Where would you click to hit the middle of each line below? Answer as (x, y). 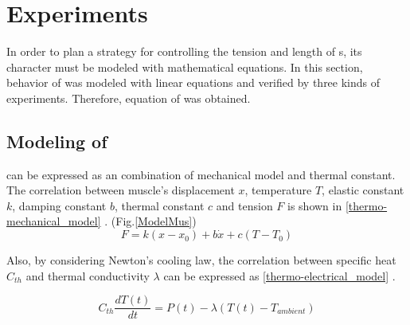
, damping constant (59, 205)
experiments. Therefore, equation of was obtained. (129, 98)
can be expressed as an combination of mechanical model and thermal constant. (201, 174)
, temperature (278, 190)
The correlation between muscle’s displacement (121, 190)
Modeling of (57, 141)
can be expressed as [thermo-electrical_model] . (279, 275)
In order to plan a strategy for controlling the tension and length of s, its (184, 51)
